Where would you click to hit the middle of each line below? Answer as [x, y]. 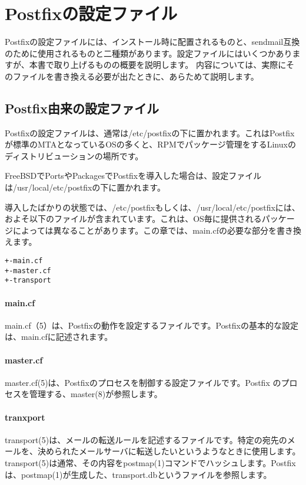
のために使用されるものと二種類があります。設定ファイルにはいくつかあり [149, 53]
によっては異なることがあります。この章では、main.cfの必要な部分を [144, 230]
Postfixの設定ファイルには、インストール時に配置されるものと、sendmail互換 [152, 42]
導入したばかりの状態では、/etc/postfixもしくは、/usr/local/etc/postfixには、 [152, 207]
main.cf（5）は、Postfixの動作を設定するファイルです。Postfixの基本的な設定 [152, 325]
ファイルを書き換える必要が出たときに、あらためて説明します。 [136, 76]
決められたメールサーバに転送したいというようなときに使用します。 [169, 451]
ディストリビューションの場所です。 [74, 155]
